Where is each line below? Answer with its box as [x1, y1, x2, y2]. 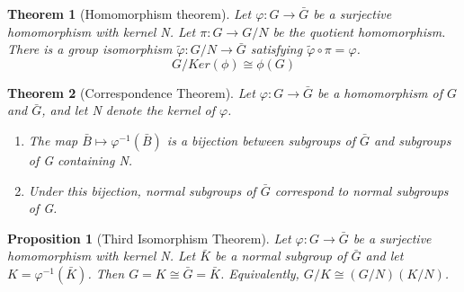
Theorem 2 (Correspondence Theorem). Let [7, 83, 255, 102]
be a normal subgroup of [215, 246, 347, 265]
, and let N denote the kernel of [41, 101, 215, 119]
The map [28, 130, 78, 149]
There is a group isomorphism [7, 40, 173, 58]
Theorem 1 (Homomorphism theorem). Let [7, 4, 252, 22]
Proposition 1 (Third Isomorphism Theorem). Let [7, 228, 291, 247]
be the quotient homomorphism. [272, 22, 446, 40]
